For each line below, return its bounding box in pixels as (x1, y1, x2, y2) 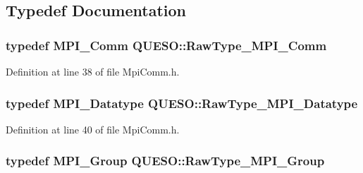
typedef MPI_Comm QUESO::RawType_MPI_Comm (6, 36, 327, 54)
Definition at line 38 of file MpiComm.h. (6, 64, 180, 78)
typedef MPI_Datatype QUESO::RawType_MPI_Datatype (6, 94, 358, 112)
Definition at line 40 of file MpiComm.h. (6, 121, 180, 136)
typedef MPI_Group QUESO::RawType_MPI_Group (6, 152, 325, 169)
